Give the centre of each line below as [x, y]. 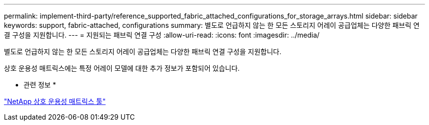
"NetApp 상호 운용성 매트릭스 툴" [55, 101]
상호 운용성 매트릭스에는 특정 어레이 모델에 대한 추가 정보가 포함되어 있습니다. [122, 68]
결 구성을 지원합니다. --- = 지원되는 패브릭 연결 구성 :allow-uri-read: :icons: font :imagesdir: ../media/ [162, 35]
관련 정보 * [40, 85]
